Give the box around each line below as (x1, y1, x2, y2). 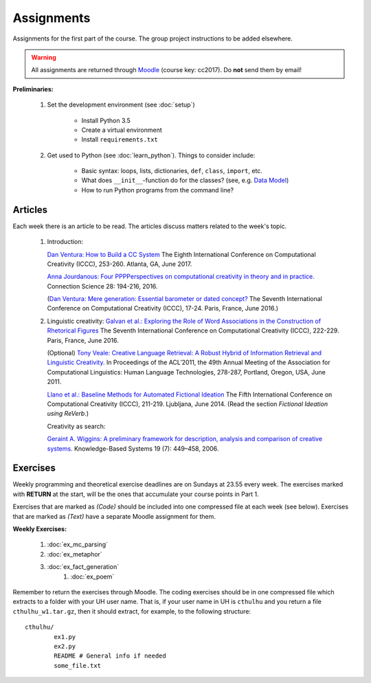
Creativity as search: (47, 422, 106, 430)
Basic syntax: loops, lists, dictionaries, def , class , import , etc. (81, 167, 262, 175)
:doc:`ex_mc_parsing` (47, 540, 109, 549)
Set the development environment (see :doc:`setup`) (47, 100, 195, 109)
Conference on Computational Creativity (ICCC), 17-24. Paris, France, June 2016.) (47, 304, 278, 313)
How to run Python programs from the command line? (81, 186, 234, 194)
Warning (31, 53, 56, 61)
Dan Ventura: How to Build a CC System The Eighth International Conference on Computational (47, 250, 316, 258)
